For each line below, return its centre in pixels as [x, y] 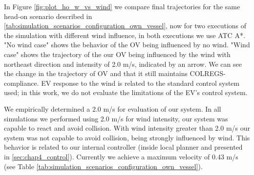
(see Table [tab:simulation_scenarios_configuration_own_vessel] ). [103, 166]
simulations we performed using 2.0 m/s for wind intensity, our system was [116, 118]
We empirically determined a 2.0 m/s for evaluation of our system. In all [113, 108]
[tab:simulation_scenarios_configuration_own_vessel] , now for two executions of [125, 26]
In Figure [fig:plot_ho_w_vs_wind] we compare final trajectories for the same [122, 6]
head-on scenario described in [48, 16]
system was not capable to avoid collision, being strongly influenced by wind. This [127, 137]
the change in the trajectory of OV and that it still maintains [96, 73]
